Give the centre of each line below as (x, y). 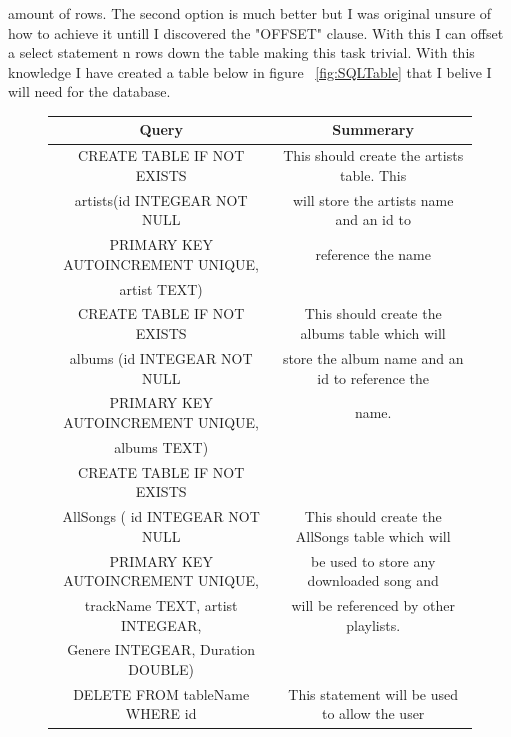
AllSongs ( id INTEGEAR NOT (161, 516)
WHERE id (161, 713)
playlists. (373, 624)
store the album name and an (373, 357)
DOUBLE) (161, 668)
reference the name (373, 253)
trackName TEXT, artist (161, 604)
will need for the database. (89, 91)
